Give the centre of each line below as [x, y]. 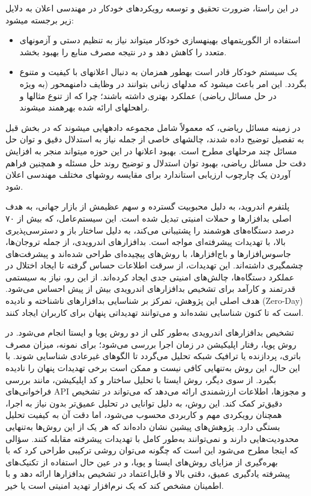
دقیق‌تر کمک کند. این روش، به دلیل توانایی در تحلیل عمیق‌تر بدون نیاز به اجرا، [144, 403]
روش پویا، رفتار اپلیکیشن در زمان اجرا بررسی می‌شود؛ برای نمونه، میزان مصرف [151, 344]
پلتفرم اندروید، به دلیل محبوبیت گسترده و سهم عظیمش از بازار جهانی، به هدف [148, 206]
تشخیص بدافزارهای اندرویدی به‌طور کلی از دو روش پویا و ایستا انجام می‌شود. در [150, 332]
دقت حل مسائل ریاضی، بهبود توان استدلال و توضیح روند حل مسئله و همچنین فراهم [156, 162]
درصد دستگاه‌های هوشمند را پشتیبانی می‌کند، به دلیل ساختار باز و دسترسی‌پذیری [150, 230]
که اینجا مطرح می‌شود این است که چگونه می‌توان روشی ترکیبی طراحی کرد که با [152, 450]
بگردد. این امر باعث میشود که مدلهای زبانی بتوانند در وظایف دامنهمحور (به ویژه [163, 83]
